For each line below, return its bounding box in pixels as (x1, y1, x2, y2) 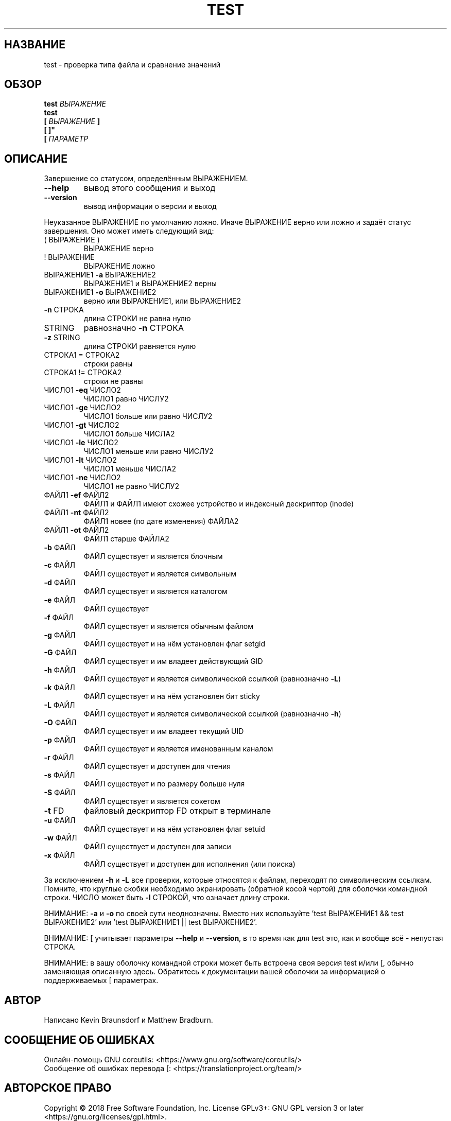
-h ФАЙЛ (44, 665, 76, 675)
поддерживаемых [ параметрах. (44, 976, 159, 985)
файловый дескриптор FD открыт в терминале (83, 805, 271, 816)
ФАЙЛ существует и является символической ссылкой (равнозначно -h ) (83, 709, 341, 719)
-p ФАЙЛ (44, 735, 76, 745)
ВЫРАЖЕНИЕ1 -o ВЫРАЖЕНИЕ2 (44, 288, 157, 297)
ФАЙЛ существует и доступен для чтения (83, 762, 231, 771)
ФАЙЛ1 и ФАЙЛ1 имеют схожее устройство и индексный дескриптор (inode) (83, 499, 354, 509)
